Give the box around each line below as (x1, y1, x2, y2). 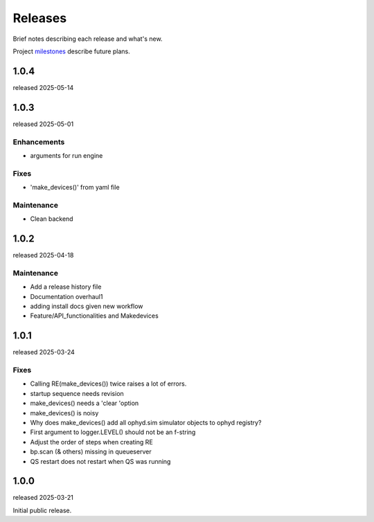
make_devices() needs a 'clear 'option (30, 399, 139, 408)
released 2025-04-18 (12, 251, 74, 260)
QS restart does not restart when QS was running (30, 457, 171, 465)
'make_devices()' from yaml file (30, 183, 121, 192)
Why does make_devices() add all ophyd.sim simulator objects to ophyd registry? (30, 419, 262, 426)
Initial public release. (12, 506, 72, 514)
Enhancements (12, 137, 65, 147)
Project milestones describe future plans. (12, 47, 131, 55)
